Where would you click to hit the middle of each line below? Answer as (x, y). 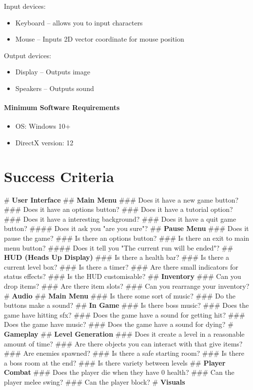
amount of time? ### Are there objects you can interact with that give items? (123, 343)
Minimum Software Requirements (62, 107)
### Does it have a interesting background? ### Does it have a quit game (120, 218)
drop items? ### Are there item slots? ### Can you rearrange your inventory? (127, 286)
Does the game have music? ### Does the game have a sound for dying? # (119, 324)
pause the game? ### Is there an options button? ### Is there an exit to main (127, 238)
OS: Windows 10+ (43, 126)
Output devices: (28, 55)
